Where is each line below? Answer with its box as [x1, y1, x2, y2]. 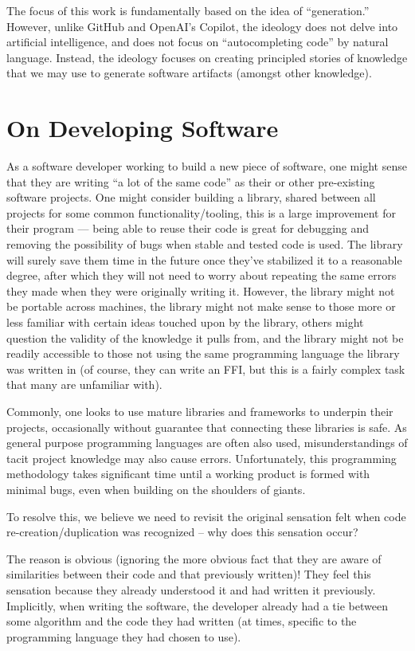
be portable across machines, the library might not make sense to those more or [6, 298, 396, 315]
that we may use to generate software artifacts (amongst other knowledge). [6, 65, 372, 81]
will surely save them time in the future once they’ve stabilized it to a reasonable [6, 251, 402, 268]
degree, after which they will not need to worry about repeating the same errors [6, 267, 397, 284]
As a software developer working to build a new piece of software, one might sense [6, 158, 407, 175]
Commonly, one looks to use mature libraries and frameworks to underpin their [6, 403, 393, 419]
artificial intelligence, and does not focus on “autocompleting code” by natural [6, 33, 389, 50]
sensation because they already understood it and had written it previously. [6, 581, 376, 598]
